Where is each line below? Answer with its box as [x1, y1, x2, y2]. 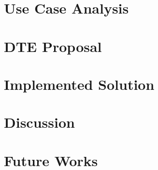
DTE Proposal [4, 36, 102, 56]
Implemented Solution [4, 74, 155, 94]
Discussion [4, 112, 75, 132]
